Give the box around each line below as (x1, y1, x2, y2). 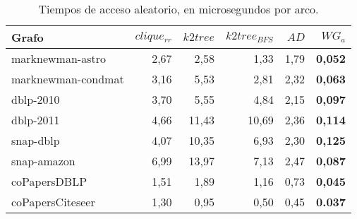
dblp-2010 (11, 91, 60, 107)
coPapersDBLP (11, 173, 87, 189)
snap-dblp (11, 132, 60, 148)
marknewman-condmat (11, 71, 124, 87)
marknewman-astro (11, 50, 106, 66)
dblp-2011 (11, 112, 60, 128)
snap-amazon (11, 153, 75, 169)
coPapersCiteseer (11, 194, 95, 210)
